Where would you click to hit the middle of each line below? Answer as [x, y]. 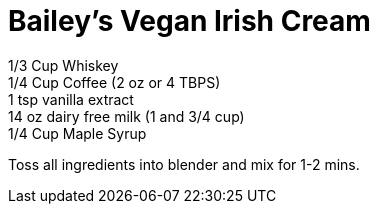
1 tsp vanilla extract [71, 99]
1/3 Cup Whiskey [63, 65]
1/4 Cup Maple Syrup [77, 133]
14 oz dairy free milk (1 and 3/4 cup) [126, 116]
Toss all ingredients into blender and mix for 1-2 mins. [184, 164]
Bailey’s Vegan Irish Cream [189, 21]
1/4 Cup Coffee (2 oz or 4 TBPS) [114, 82]
